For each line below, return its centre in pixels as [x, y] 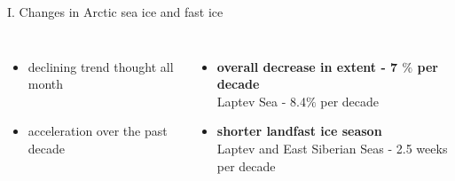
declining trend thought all [101, 66]
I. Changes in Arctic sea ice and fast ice [115, 12]
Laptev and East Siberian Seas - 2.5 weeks [332, 148]
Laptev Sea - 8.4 [261, 101]
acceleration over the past [98, 131]
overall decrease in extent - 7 [307, 66]
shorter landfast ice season [299, 131]
